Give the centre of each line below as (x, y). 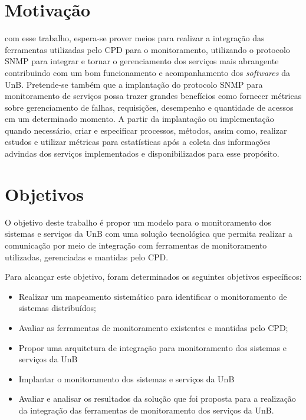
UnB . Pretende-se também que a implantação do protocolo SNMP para (134, 84)
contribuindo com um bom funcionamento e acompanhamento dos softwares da (147, 72)
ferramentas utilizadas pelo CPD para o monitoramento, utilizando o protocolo (147, 49)
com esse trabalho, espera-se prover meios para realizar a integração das (135, 38)
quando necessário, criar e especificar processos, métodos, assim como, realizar (146, 130)
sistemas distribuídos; (57, 308)
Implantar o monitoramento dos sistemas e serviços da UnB (126, 378)
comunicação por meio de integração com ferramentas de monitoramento (136, 245)
